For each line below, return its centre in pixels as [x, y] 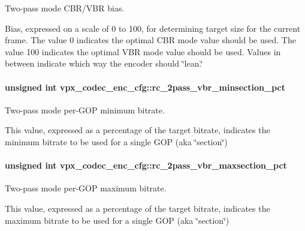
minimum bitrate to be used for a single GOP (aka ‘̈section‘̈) [116, 141]
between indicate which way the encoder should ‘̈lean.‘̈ [104, 63]
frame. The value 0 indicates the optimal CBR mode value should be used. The [150, 40]
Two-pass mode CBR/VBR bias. [65, 8]
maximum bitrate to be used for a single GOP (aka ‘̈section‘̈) [117, 220]
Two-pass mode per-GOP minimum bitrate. [85, 109]
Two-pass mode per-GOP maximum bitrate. [86, 188]
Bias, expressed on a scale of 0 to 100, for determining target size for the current [153, 28]
